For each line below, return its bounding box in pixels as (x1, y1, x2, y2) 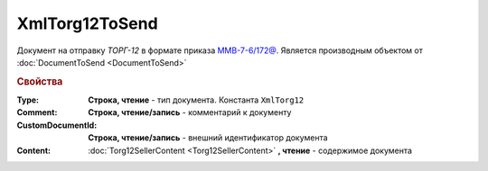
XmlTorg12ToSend (16, 13, 158, 33)
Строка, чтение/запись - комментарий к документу (88, 107, 292, 118)
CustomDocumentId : (16, 120, 98, 130)
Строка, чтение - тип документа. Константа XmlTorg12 (88, 94, 305, 105)
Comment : (16, 107, 58, 118)
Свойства (16, 75, 63, 87)
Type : (16, 94, 40, 105)
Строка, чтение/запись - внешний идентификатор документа (88, 132, 329, 143)
